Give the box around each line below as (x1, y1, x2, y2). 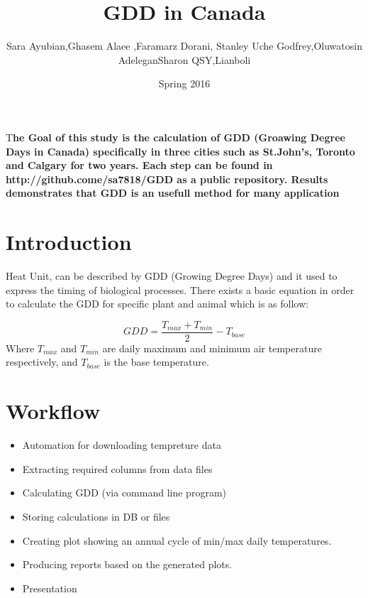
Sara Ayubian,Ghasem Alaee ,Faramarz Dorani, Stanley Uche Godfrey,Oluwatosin (6, 38, 362, 53)
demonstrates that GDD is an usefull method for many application (6, 185, 340, 200)
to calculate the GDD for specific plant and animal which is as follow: (6, 296, 308, 311)
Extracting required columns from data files (22, 461, 213, 476)
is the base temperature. (104, 354, 209, 369)
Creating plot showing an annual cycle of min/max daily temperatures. (22, 533, 332, 548)
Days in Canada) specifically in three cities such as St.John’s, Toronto (6, 143, 355, 158)
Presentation (22, 580, 77, 595)
